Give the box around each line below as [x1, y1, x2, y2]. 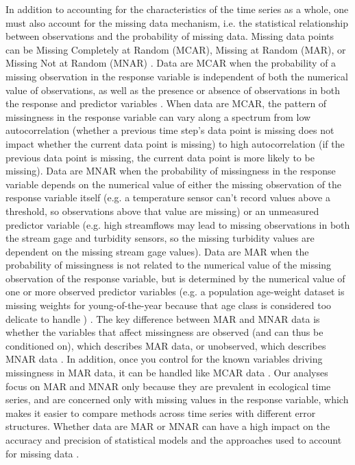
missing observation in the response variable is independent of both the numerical [5, 69, 348, 83]
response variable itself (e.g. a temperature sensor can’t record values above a [5, 190, 330, 205]
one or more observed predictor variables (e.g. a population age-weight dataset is [5, 284, 345, 299]
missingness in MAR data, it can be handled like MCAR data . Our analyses [5, 365, 328, 380]
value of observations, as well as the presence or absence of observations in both [5, 82, 340, 97]
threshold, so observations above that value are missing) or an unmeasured [5, 203, 319, 218]
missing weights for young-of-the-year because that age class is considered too [5, 298, 332, 313]
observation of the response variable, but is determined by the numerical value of [5, 271, 345, 285]
